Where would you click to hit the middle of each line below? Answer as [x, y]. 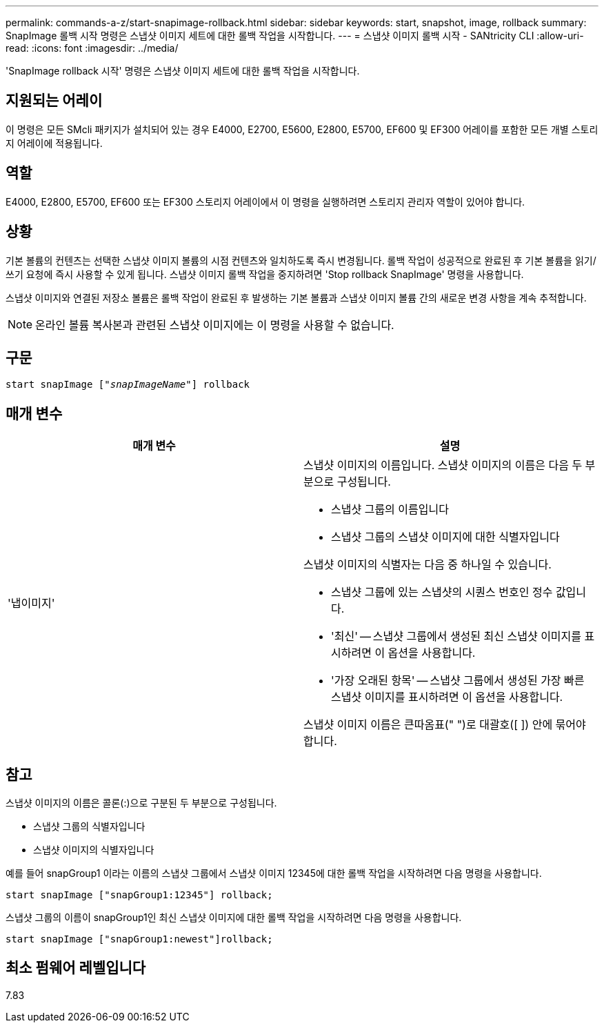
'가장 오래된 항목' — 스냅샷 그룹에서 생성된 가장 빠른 [458, 681]
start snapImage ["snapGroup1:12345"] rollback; [139, 895]
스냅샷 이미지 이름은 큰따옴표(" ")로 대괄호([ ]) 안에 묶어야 [445, 725]
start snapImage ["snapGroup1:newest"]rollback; [139, 939]
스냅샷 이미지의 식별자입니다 [94, 850]
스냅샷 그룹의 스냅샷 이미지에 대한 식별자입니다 [445, 537]
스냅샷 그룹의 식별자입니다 [89, 827]
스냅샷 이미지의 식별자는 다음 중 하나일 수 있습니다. [427, 565]
